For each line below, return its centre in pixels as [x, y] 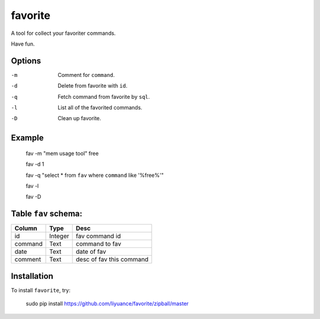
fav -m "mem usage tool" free [62, 153]
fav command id [99, 236]
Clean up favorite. [79, 118]
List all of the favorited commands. [100, 108]
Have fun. [23, 44]
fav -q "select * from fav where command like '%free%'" [95, 175]
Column [26, 228]
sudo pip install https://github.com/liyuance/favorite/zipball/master [107, 304]
